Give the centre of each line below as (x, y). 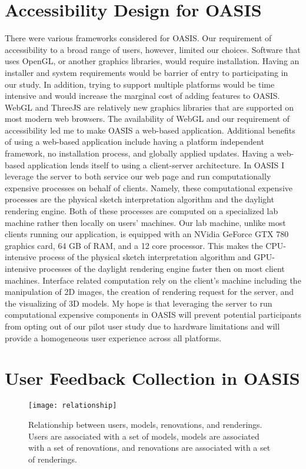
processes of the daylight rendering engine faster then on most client (162, 268)
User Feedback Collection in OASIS (152, 378)
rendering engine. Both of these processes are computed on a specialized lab (142, 211)
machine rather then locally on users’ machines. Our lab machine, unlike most (145, 222)
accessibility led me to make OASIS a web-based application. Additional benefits (150, 130)
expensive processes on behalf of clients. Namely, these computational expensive (149, 187)
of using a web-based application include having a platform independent (134, 142)
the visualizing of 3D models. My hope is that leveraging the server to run (139, 303)
